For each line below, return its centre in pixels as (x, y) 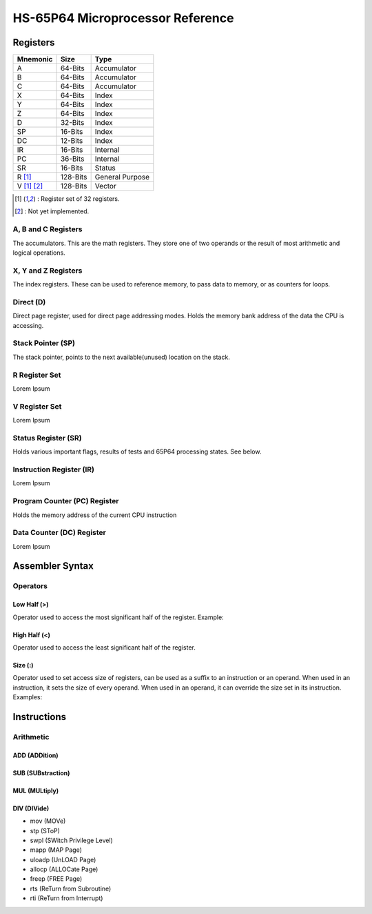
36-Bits (72, 159)
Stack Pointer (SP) (44, 343)
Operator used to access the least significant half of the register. (104, 648)
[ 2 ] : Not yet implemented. (52, 211)
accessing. (28, 325)
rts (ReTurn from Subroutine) (71, 888)
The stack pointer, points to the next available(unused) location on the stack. (121, 357)
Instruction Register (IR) (53, 469)
